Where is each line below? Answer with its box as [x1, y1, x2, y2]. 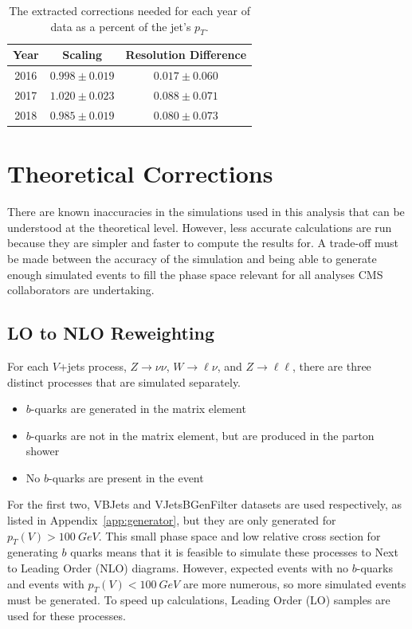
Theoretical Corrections [7, 157, 273, 190]
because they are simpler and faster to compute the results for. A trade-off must [7, 234, 399, 251]
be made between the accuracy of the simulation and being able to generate [7, 250, 377, 266]
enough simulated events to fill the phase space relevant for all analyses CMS [7, 265, 383, 282]
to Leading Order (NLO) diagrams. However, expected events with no [7, 560, 349, 576]
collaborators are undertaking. [7, 281, 155, 298]
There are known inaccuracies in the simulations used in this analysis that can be [7, 203, 405, 220]
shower [26, 442, 60, 459]
